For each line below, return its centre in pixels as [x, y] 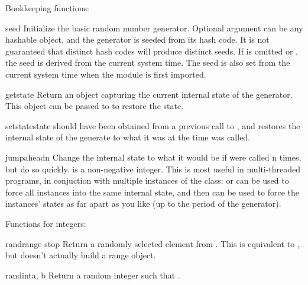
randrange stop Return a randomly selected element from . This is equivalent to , [153, 243]
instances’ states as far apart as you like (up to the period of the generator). [143, 204]
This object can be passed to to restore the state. [95, 106]
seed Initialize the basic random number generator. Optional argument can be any [154, 28]
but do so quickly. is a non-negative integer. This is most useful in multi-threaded [153, 169]
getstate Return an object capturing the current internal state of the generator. [149, 94]
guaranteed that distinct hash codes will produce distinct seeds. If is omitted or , [152, 51]
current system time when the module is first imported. [106, 74]
